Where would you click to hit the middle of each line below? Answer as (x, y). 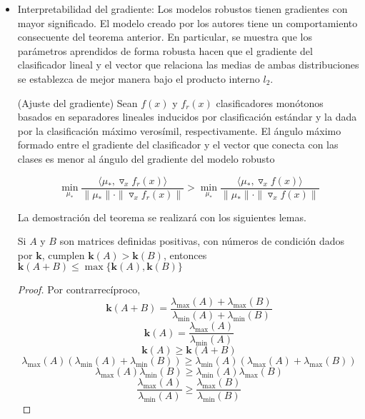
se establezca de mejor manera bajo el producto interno (139, 78)
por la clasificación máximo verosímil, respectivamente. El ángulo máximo (179, 130)
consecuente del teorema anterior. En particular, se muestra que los (165, 37)
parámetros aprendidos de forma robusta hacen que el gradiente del (165, 50)
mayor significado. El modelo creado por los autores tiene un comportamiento (187, 22)
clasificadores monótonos (270, 102)
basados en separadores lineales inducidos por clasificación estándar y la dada (187, 117)
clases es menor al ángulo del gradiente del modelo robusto (146, 158)
